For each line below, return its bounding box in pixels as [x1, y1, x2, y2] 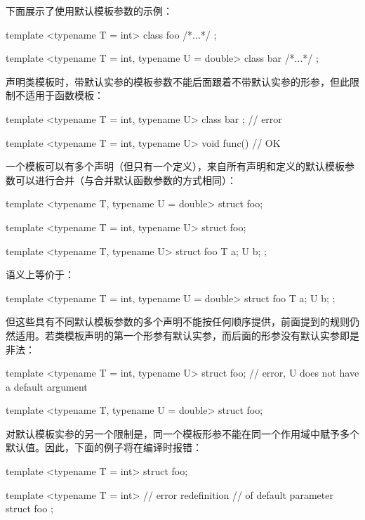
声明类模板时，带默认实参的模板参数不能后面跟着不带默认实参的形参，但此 [6, 74, 350, 89]
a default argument [6, 379, 88, 394]
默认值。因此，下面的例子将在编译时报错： [6, 440, 202, 455]
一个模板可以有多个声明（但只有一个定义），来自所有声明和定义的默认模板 [6, 159, 345, 174]
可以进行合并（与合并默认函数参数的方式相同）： [15, 172, 237, 187]
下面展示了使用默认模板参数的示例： [6, 4, 173, 18]
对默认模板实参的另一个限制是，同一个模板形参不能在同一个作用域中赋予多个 [6, 426, 359, 441]
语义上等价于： [6, 267, 74, 282]
